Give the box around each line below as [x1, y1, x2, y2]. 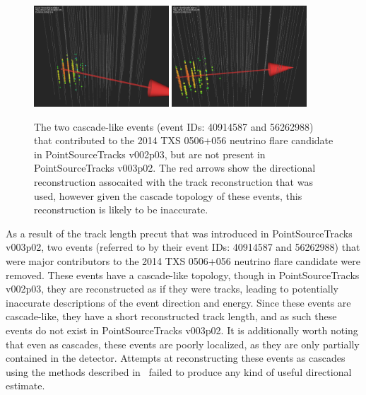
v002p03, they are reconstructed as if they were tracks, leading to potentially [6, 281, 338, 296]
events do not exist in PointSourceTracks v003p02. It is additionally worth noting [6, 323, 358, 337]
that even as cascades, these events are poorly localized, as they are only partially [6, 336, 360, 351]
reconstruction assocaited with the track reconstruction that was [34, 175, 313, 189]
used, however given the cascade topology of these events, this [34, 188, 302, 203]
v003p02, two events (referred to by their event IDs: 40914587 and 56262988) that [6, 240, 360, 254]
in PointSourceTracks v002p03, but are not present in [34, 146, 266, 161]
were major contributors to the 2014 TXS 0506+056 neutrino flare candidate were [6, 254, 361, 269]
